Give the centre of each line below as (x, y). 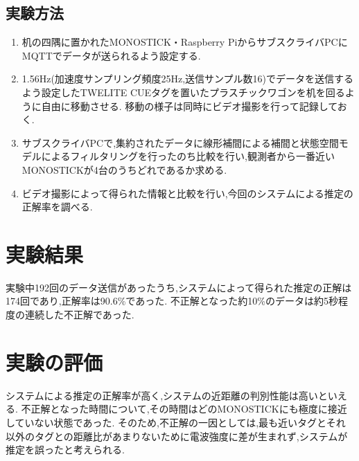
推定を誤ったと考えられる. (65, 450)
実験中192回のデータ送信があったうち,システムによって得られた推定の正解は (179, 287)
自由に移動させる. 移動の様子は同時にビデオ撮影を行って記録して (189, 106)
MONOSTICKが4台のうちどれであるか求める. (124, 169)
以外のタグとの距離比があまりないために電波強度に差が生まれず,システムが (177, 436)
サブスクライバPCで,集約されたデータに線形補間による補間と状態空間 (180, 142)
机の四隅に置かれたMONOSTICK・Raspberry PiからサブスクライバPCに (185, 42)
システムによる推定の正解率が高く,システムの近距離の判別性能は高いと (167, 395)
